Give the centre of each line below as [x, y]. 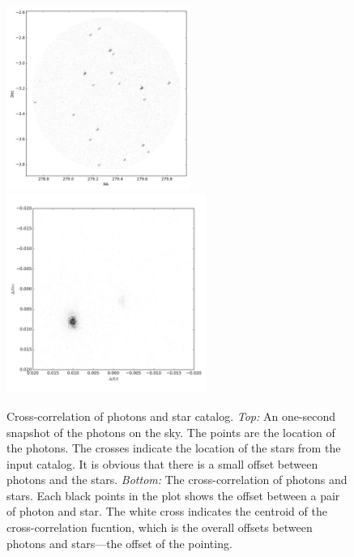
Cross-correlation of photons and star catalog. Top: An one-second [171, 416]
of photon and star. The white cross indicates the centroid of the [167, 511]
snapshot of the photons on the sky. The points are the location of [171, 432]
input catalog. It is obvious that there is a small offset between [162, 463]
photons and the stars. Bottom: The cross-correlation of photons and [177, 480]
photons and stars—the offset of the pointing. [119, 543]
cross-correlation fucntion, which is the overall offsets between [160, 527]
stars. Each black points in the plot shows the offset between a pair [173, 495]
